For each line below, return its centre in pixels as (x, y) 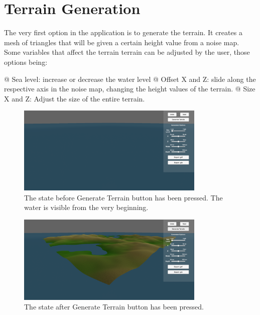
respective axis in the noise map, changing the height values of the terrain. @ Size (130, 89)
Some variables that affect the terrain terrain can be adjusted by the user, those (127, 52)
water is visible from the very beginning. (86, 207)
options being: (26, 62)
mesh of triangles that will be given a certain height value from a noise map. (122, 42)
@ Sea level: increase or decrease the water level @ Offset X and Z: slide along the (130, 79)
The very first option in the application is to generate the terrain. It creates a (123, 32)
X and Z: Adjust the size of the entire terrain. (75, 98)
